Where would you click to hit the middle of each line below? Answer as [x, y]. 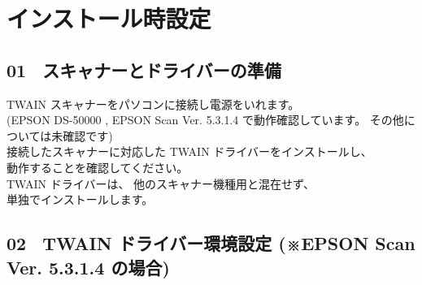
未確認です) [82, 135]
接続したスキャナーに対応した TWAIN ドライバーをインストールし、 [189, 151]
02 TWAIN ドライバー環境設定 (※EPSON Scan [211, 243]
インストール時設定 [109, 18]
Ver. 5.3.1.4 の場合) [88, 267]
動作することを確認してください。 [98, 167]
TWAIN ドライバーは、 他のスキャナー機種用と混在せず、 [161, 183]
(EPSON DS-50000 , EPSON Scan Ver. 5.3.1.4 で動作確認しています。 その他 [205, 120]
